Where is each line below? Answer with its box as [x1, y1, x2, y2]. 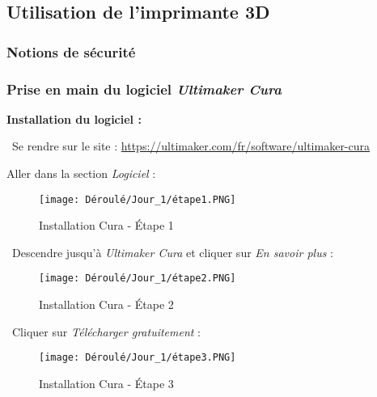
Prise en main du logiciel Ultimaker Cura [6, 78, 282, 99]
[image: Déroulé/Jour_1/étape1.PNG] [39, 193, 236, 205]
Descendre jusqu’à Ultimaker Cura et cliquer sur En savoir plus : [11, 243, 333, 260]
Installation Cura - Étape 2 [39, 296, 174, 313]
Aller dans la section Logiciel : [6, 165, 156, 182]
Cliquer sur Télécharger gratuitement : [11, 323, 201, 340]
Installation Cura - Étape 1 [39, 217, 174, 234]
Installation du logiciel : [6, 110, 142, 127]
